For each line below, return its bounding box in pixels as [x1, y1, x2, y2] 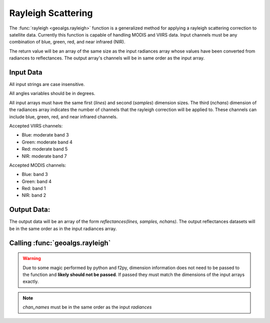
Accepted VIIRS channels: [9, 122, 63, 128]
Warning [22, 255, 41, 261]
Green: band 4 [21, 178, 52, 184]
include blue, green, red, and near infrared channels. [9, 113, 117, 119]
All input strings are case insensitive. [9, 81, 85, 87]
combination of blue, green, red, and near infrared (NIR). [9, 39, 125, 45]
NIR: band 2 [21, 192, 46, 198]
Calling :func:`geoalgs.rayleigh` [9, 238, 111, 247]
